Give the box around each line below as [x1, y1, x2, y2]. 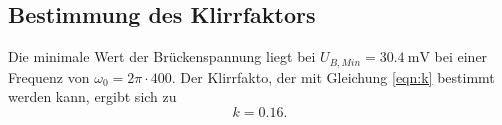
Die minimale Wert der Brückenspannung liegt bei [8, 46, 316, 67]
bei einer [434, 46, 488, 67]
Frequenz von [8, 66, 90, 87]
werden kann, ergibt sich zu [8, 86, 177, 107]
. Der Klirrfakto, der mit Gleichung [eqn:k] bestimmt [171, 66, 495, 87]
